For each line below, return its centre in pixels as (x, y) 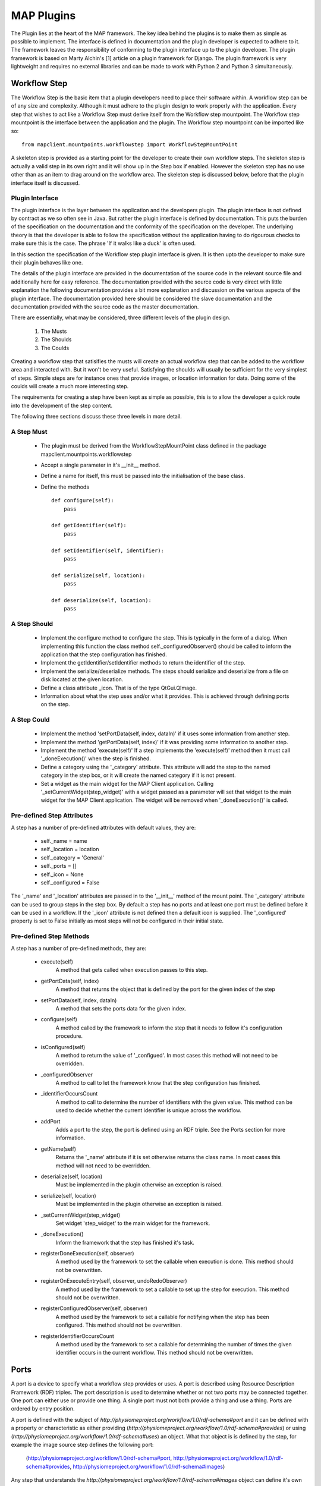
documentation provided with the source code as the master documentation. (105, 307)
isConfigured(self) (63, 1047)
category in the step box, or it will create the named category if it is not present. (138, 775)
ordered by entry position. (43, 1409)
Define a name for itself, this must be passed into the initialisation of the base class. (143, 476)
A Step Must (29, 432)
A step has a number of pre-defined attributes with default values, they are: (103, 827)
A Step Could (30, 720)
